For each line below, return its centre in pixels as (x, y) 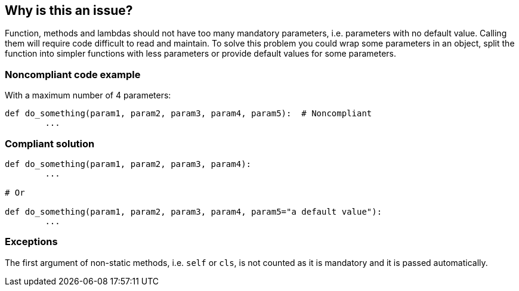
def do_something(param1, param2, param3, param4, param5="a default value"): (194, 211)
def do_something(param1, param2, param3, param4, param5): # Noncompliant (189, 114)
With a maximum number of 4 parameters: (88, 95)
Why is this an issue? (69, 10)
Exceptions (31, 242)
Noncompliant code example (73, 74)
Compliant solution (50, 143)
